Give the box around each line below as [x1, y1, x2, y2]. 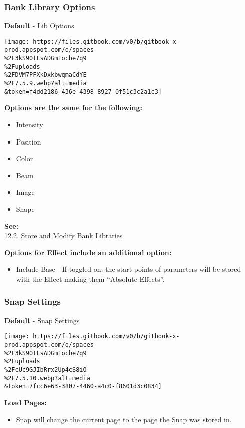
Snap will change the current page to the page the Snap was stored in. [16, 414, 232, 424]
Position [16, 136, 41, 147]
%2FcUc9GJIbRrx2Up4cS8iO [4, 366, 87, 373]
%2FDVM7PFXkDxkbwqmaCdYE [4, 71, 87, 79]
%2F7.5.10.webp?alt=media [4, 374, 90, 382]
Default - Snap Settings [4, 315, 80, 325]
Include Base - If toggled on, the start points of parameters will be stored [16, 264, 241, 274]
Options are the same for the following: [4, 102, 142, 113]
